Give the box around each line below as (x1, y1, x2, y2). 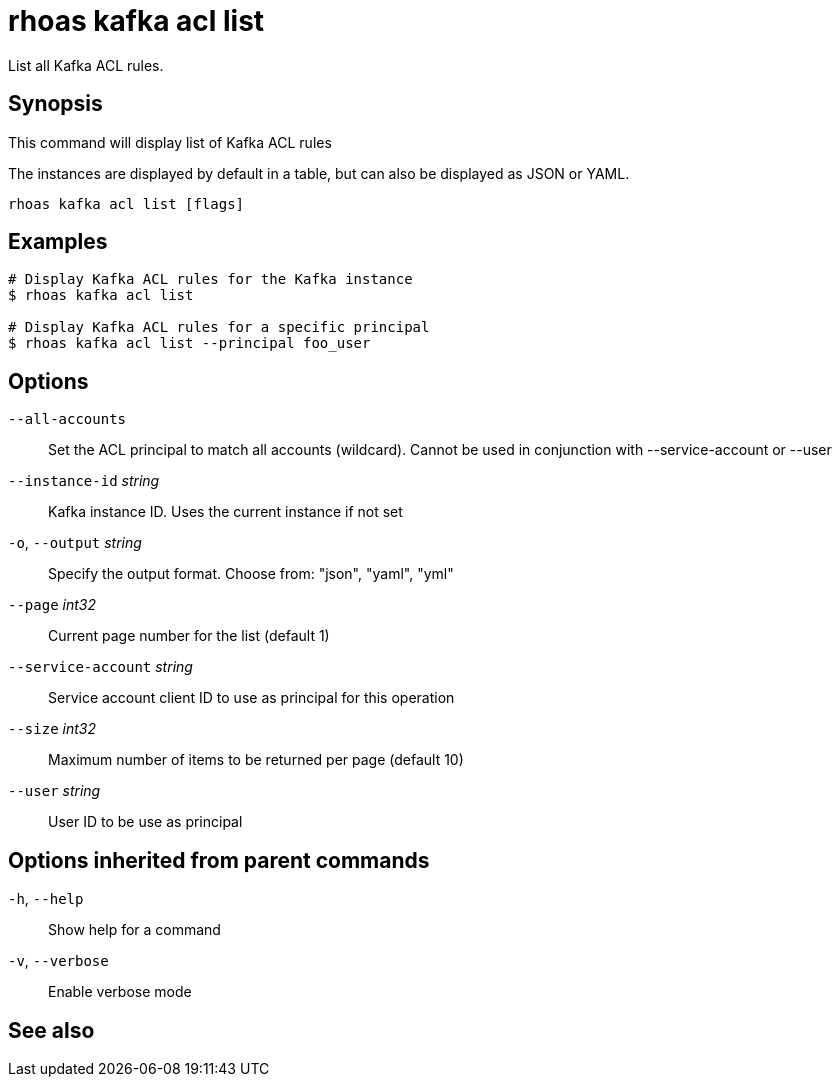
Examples (8, 229, 108, 255)
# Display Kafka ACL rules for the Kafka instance (8, 271, 413, 288)
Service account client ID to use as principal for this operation (48, 689, 455, 707)
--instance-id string (8, 472, 160, 490)
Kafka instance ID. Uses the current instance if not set (48, 503, 403, 521)
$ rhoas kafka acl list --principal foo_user (8, 335, 371, 352)
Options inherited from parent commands (8, 847, 430, 873)
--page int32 (8, 596, 96, 614)
